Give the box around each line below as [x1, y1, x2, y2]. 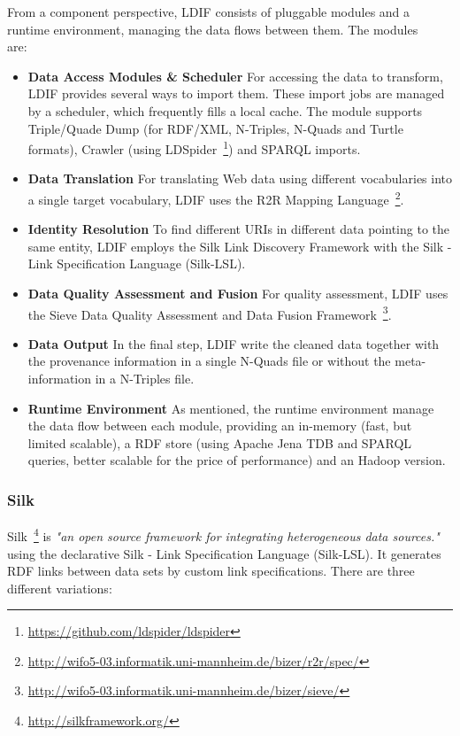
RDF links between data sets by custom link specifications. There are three [7, 562, 415, 580]
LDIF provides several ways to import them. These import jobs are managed [27, 84, 445, 103]
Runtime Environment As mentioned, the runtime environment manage [27, 399, 434, 417]
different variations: [7, 578, 112, 597]
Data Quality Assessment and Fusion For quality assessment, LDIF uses [27, 284, 448, 303]
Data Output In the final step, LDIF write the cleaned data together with [27, 334, 440, 353]
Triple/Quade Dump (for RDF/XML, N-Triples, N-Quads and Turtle [27, 119, 403, 137]
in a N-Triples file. [95, 369, 195, 388]
